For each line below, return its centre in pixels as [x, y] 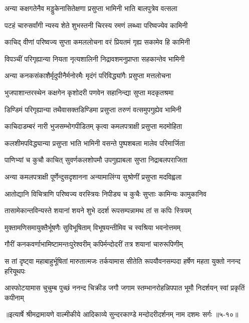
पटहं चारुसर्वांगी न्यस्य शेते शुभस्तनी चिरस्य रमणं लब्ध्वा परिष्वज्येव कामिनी [96, 25]
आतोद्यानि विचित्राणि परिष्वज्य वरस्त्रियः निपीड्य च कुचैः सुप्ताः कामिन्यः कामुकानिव [105, 193]
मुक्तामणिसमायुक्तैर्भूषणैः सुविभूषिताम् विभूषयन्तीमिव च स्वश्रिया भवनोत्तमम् [93, 227]
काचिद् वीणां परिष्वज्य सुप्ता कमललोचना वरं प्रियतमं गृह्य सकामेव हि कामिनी [97, 42]
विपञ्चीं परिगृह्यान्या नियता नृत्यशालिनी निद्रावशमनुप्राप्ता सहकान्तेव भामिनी [95, 58]
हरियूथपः [15, 271]
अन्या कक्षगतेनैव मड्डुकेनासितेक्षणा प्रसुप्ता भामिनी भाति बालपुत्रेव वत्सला [91, 8]
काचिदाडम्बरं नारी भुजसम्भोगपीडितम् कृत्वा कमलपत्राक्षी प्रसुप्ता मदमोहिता [93, 126]
